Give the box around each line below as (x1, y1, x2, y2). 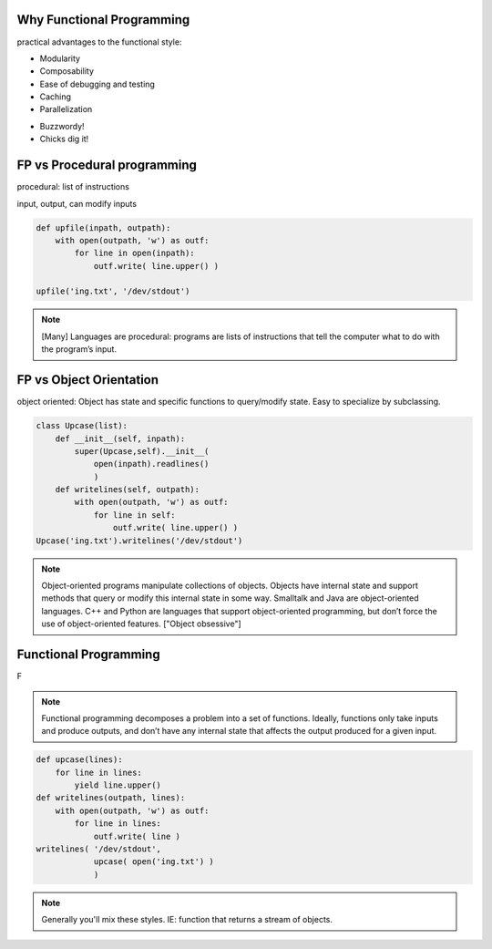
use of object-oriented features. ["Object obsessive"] (41, 618, 241, 629)
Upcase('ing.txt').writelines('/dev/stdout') (36, 535, 243, 546)
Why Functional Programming (16, 12, 190, 27)
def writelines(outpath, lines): (36, 793, 186, 803)
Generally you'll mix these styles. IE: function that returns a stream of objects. (41, 914, 333, 925)
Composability (39, 66, 95, 77)
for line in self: (93, 510, 177, 520)
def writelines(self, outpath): (55, 484, 200, 495)
